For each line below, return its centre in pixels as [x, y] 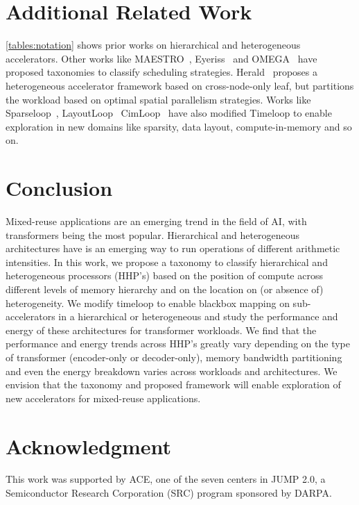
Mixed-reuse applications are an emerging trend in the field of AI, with [156, 221]
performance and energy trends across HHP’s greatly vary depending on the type [178, 343]
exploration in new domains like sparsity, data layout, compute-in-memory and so [179, 126]
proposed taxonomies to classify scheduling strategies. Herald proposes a [162, 72]
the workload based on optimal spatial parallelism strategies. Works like [158, 99]
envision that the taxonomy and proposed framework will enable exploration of [173, 384]
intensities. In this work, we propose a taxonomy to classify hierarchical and [167, 262]
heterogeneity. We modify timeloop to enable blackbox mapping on [148, 303]
